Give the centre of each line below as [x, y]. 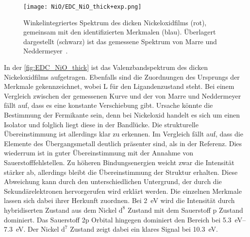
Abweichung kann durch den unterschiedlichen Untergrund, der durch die [113, 181]
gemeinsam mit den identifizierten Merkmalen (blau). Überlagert [120, 32]
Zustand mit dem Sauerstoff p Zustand [185, 210]
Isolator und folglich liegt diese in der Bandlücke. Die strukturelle [101, 124]
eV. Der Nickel [37, 229]
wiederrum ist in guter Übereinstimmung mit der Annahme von [99, 153]
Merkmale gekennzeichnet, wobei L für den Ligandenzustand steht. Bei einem [119, 86]
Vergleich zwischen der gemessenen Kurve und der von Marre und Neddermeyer [123, 95]
